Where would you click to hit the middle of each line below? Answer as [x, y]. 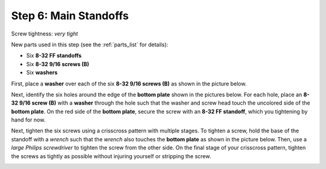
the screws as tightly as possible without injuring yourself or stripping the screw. [111, 156]
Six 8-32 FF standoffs [54, 56]
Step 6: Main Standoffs [70, 16]
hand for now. [28, 120]
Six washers [42, 73]
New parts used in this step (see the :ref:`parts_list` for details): [90, 45]
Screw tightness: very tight [45, 34]
